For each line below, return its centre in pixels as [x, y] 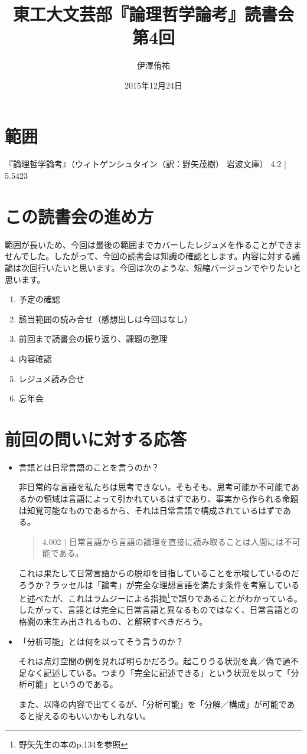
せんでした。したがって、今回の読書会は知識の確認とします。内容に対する [148, 256]
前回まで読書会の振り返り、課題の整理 [93, 339]
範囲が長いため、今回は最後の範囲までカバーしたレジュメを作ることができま [153, 244]
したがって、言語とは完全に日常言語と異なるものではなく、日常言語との [159, 610]
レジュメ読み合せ [51, 378]
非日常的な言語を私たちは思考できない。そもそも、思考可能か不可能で [155, 487]
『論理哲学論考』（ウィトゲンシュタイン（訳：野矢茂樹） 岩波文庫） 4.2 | [146, 164]
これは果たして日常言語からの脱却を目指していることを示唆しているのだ [159, 572]
